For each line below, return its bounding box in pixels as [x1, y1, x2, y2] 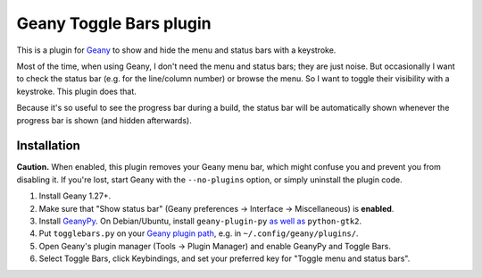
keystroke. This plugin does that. [16, 86, 137, 97]
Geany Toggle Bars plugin [16, 13, 212, 33]
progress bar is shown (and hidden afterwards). [16, 114, 192, 125]
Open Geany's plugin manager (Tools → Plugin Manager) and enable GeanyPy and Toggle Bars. [38, 240, 392, 251]
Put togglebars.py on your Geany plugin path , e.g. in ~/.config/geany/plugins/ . [38, 228, 359, 239]
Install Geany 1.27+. [38, 190, 112, 201]
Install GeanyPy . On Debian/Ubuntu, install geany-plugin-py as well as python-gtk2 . [38, 215, 362, 226]
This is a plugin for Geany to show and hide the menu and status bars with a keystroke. [16, 45, 337, 55]
